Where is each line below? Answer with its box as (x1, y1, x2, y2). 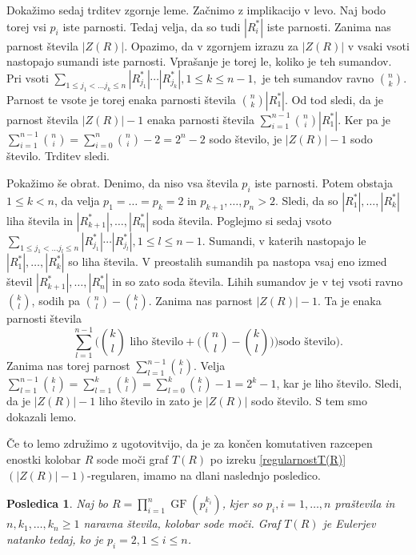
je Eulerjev (322, 515, 376, 532)
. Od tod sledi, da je (284, 90, 383, 107)
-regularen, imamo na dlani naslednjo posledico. (87, 466, 321, 483)
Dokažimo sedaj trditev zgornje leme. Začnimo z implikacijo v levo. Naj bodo (6, 2, 386, 18)
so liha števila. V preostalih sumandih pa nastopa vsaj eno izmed (68, 253, 387, 270)
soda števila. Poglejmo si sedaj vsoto (152, 211, 332, 228)
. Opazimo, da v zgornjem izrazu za (124, 37, 298, 54)
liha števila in (6, 211, 73, 228)
